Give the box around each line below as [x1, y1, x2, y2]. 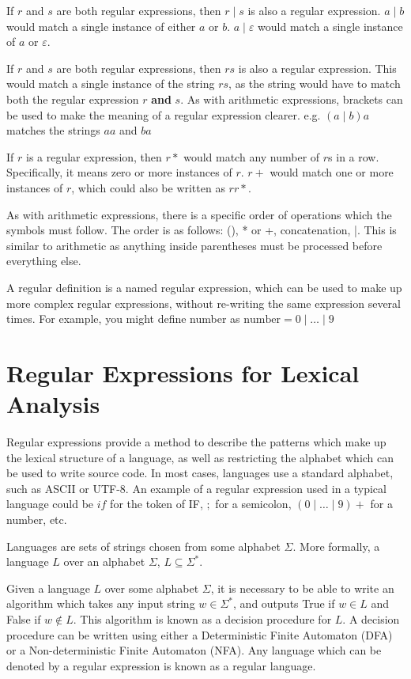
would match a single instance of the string [6, 75, 215, 92]
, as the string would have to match [228, 75, 401, 92]
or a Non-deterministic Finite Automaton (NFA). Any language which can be [6, 642, 382, 658]
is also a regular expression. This [238, 59, 397, 76]
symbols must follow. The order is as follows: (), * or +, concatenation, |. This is [6, 222, 397, 238]
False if [6, 610, 41, 627]
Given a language [6, 579, 90, 596]
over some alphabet [104, 579, 199, 596]
